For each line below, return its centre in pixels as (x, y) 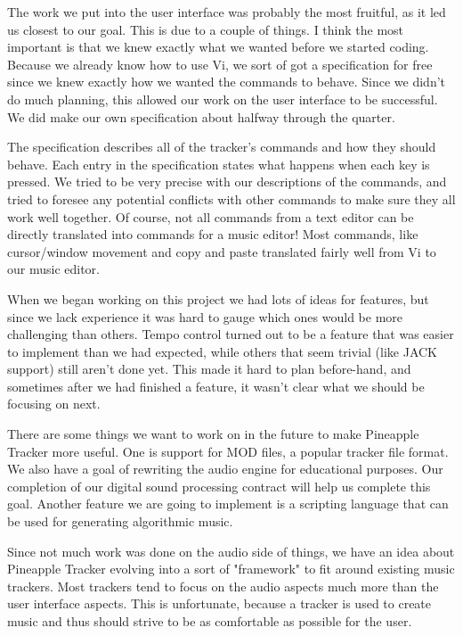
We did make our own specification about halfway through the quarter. (201, 116)
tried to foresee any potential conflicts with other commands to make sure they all (231, 198)
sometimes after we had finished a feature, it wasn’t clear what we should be (216, 386)
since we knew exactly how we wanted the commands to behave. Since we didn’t (227, 82)
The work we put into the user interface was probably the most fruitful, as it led (227, 12)
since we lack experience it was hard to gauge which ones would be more (205, 316)
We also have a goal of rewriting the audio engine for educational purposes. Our (225, 469)
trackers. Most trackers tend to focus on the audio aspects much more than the (223, 586)
